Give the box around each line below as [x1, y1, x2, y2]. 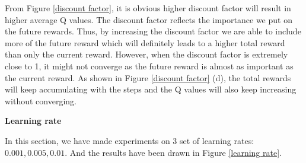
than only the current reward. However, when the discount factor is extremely [5, 48, 288, 60]
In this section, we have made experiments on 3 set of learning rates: [5, 134, 254, 146]
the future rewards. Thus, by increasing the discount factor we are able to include [5, 25, 301, 37]
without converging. [5, 94, 77, 107]
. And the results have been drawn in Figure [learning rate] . [65, 146, 282, 158]
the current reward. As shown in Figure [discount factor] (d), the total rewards [5, 71, 291, 84]
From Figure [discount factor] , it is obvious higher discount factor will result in [5, 2, 291, 14]
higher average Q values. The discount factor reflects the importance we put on [5, 13, 292, 25]
